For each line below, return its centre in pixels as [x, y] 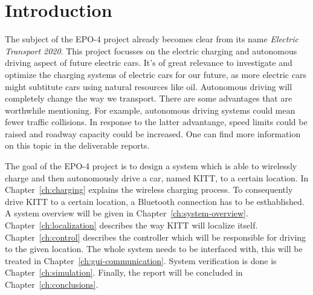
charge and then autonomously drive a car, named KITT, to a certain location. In [157, 177]
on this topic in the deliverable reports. [77, 145]
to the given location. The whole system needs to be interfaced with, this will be [154, 249]
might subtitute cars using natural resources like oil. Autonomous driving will [149, 86]
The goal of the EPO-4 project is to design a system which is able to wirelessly [151, 166]
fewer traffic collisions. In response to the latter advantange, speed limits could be [156, 122]
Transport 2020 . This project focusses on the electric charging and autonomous [151, 50]
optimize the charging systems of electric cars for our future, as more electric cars [156, 74]
